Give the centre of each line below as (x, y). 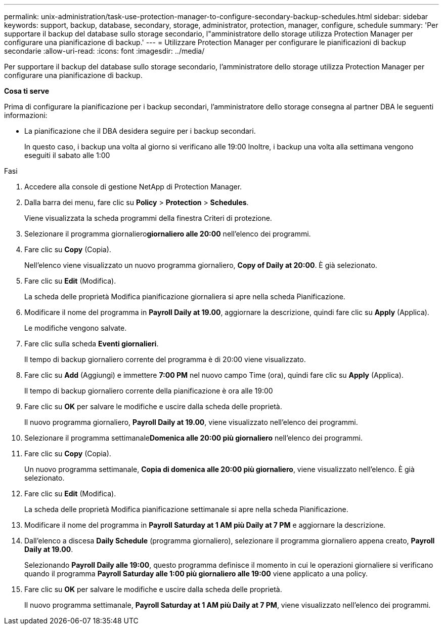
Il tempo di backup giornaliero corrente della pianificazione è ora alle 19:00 (149, 391)
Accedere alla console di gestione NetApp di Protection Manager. (133, 187)
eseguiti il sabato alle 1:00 (67, 155)
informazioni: (26, 115)
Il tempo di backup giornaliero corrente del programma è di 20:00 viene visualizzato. (165, 359)
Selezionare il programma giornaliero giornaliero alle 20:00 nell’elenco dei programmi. (168, 234)
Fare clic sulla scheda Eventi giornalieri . (92, 344)
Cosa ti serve (27, 91)
